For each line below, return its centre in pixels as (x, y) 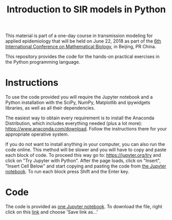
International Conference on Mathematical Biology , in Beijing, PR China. (81, 47)
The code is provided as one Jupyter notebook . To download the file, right (84, 207)
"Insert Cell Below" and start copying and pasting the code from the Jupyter (86, 166)
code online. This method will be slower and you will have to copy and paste (86, 150)
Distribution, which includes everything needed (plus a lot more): (74, 123)
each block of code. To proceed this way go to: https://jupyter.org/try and (83, 155)
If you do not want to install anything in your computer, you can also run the (85, 144)
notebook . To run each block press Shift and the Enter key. (67, 172)
